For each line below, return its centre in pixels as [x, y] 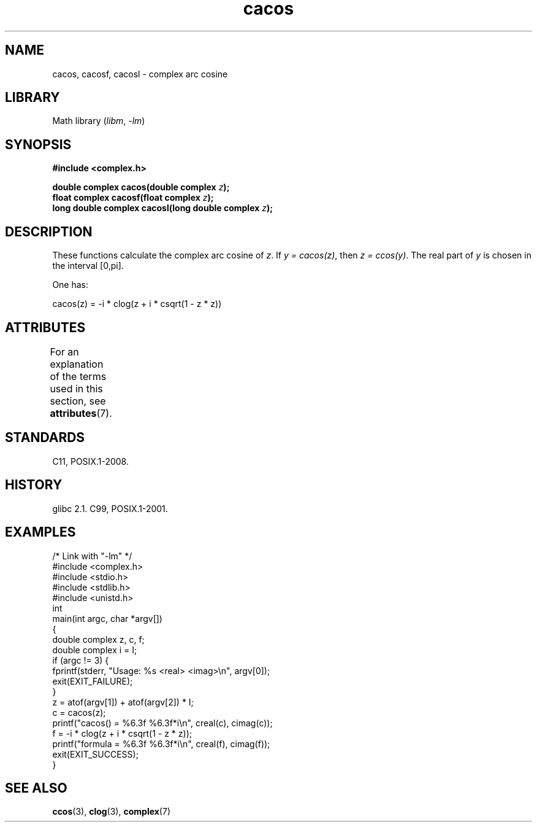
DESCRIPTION [49, 231]
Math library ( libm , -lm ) [99, 121]
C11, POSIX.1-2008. [90, 461]
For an [64, 351]
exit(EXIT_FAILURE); [93, 681]
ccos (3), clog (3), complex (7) [111, 812]
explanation [77, 364]
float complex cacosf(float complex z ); [133, 198]
